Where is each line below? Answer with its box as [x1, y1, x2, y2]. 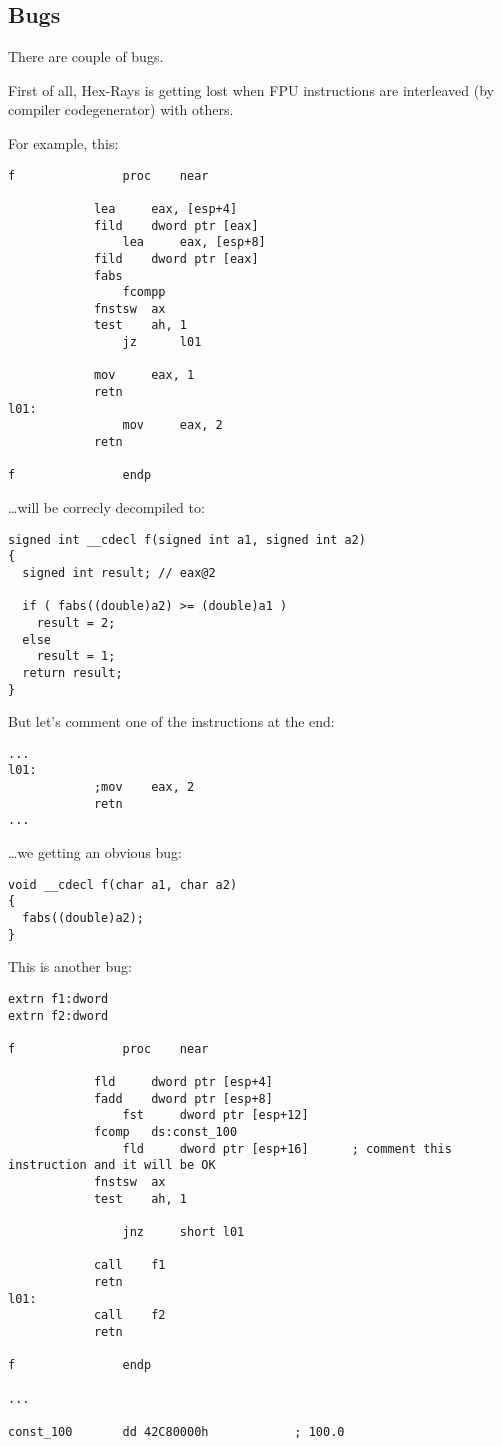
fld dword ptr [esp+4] [93, 1075, 273, 1090]
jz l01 [122, 335, 202, 350]
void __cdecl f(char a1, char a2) [8, 877, 238, 892]
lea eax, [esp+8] [122, 235, 266, 250]
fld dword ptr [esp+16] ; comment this [122, 1141, 452, 1156]
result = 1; [36, 649, 116, 664]
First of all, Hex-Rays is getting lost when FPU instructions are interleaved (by [8, 79, 494, 100]
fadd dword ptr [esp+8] [93, 1091, 273, 1106]
